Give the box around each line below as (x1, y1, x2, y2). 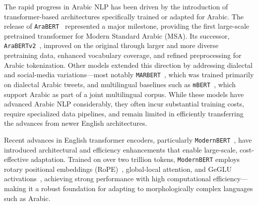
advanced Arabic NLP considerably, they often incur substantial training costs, (4, 99, 244, 109)
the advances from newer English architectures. (4, 118, 147, 128)
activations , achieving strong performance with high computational (4, 173, 211, 184)
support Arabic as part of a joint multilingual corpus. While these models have (4, 89, 244, 99)
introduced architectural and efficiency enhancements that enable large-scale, (4, 144, 238, 154)
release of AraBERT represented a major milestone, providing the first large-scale (4, 21, 250, 31)
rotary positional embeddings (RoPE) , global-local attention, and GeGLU (4, 163, 232, 174)
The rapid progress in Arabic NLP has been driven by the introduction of (4, 1, 228, 11)
